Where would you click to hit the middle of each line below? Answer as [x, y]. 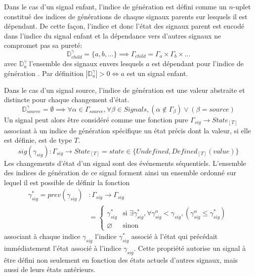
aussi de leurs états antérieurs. [50, 269]
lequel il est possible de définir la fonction [67, 182]
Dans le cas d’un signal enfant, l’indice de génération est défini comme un [115, 6]
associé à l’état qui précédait [174, 236]
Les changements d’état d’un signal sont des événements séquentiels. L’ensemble [125, 163]
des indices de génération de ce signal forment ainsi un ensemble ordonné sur [120, 173]
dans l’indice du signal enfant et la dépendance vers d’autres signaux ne [113, 35]
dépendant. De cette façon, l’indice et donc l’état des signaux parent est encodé [124, 26]
